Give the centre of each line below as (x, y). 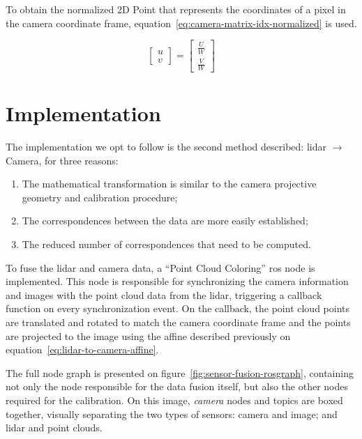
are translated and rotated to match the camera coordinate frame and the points (178, 322)
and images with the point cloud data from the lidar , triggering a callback (164, 294)
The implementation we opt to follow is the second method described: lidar (166, 147)
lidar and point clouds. (54, 428)
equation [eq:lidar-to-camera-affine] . (82, 349)
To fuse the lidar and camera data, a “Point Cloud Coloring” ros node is (160, 267)
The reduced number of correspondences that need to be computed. (166, 244)
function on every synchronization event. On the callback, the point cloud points (178, 308)
